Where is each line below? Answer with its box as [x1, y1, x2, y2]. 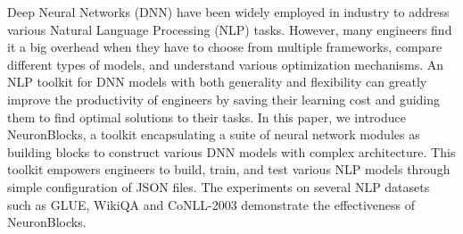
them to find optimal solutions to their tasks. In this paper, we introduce [7, 107, 406, 126]
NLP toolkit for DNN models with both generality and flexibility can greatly [7, 72, 427, 91]
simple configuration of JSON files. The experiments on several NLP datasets [7, 177, 430, 196]
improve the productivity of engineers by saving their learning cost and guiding [7, 89, 441, 108]
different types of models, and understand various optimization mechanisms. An [7, 54, 444, 73]
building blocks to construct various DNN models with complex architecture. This [7, 142, 456, 161]
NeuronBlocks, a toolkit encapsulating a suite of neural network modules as [7, 125, 420, 144]
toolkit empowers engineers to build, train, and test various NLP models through [7, 160, 451, 179]
